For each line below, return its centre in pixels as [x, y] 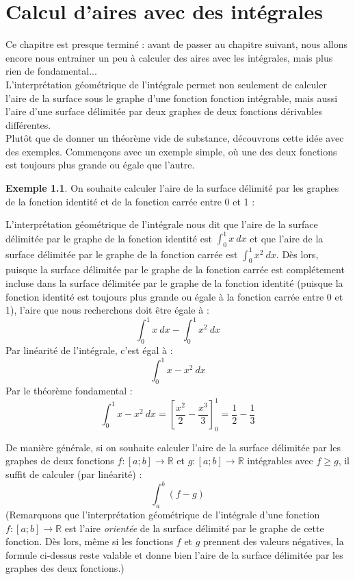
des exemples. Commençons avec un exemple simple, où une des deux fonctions [171, 151]
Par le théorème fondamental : [69, 390]
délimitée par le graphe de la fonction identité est [109, 238]
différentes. [28, 124]
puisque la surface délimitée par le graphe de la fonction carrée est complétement [175, 269]
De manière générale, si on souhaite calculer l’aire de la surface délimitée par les [173, 447]
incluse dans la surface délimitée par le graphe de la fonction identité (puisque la [174, 283]
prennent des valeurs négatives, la [274, 541]
